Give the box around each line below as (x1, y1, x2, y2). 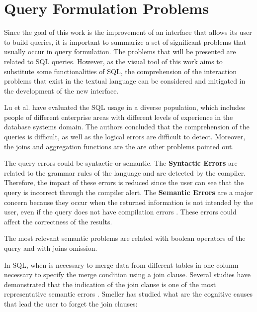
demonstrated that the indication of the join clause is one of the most (4, 279, 216, 289)
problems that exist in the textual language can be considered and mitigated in (4, 76, 246, 86)
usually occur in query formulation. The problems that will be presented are (4, 46, 236, 57)
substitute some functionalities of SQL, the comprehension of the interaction (4, 66, 237, 76)
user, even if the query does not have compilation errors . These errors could (4, 207, 237, 217)
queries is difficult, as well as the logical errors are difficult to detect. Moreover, (4, 131, 246, 142)
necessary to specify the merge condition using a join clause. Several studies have (4, 269, 251, 280)
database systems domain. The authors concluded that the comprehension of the (4, 121, 250, 132)
